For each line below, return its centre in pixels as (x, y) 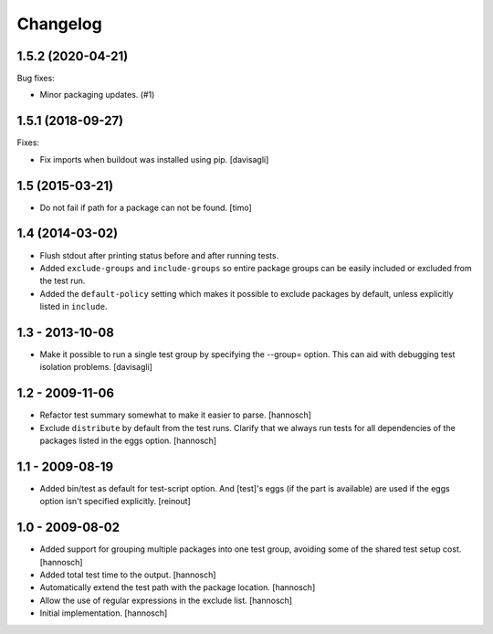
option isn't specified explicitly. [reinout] (115, 502)
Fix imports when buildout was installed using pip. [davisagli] (154, 159)
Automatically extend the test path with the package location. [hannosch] (178, 587)
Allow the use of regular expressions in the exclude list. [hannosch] (166, 600)
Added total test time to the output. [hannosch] (128, 575)
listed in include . (73, 307)
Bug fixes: (36, 79)
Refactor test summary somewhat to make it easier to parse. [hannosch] (176, 415)
